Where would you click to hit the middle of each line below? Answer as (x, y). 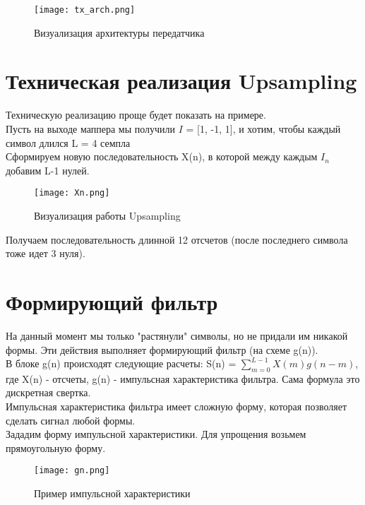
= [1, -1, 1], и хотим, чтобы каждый (263, 128)
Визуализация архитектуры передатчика (119, 32)
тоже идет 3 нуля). (46, 253)
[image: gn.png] (72, 471)
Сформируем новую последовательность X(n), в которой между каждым (162, 156)
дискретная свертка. (48, 392)
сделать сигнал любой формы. (71, 420)
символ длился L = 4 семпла (68, 142)
